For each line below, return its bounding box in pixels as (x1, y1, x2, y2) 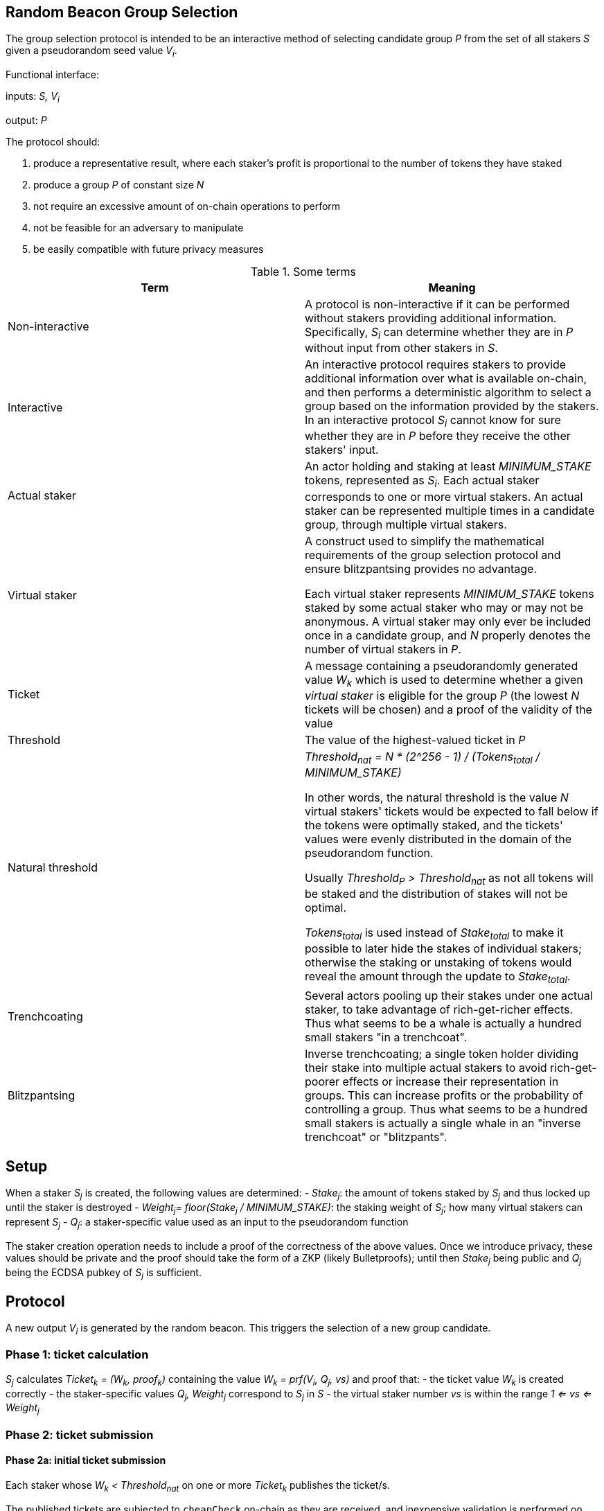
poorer (305, 1074, 340, 1088)
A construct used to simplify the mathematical (305, 533, 544, 548)
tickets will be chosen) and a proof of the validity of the (305, 702, 592, 716)
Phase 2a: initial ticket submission (6, 1454, 166, 1467)
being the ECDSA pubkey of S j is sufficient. (6, 1266, 202, 1281)
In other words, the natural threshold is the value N (305, 790, 569, 804)
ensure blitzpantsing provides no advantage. (305, 561, 538, 576)
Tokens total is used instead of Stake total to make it (305, 926, 564, 942)
